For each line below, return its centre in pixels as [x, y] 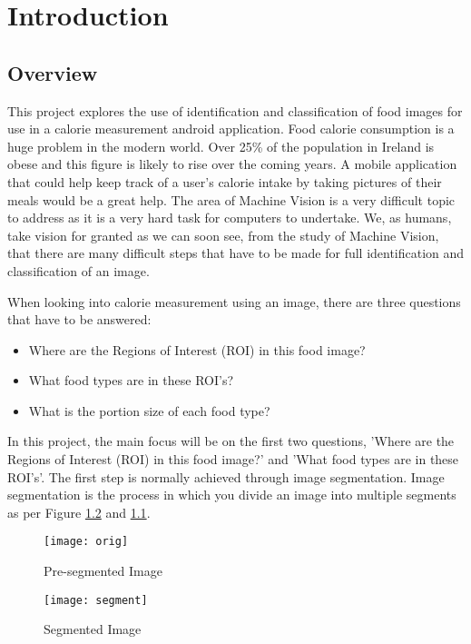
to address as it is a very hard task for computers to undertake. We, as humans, [230, 218]
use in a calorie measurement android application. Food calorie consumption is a [231, 129]
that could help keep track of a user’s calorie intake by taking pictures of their [225, 181]
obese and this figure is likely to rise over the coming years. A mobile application [232, 164]
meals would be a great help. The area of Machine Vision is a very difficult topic [231, 199]
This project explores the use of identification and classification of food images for [235, 110]
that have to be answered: [79, 319]
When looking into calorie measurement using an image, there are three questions [234, 301]
